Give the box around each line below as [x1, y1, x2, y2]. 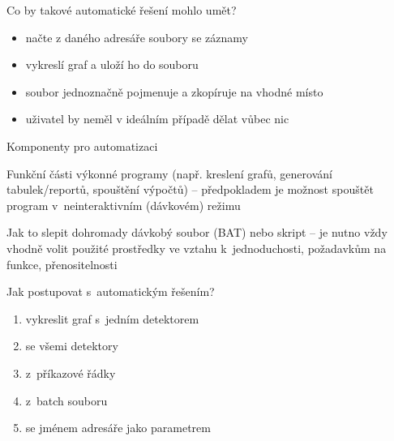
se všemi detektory [25, 337, 118, 354]
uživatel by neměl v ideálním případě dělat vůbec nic [25, 110, 289, 127]
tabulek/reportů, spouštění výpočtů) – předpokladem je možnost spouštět [6, 181, 374, 198]
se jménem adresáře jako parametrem [25, 419, 211, 436]
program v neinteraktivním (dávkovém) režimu [6, 196, 241, 213]
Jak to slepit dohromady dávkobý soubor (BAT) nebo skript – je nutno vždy [6, 224, 388, 241]
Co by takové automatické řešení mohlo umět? [6, 2, 237, 18]
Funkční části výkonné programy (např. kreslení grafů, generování [6, 165, 332, 182]
